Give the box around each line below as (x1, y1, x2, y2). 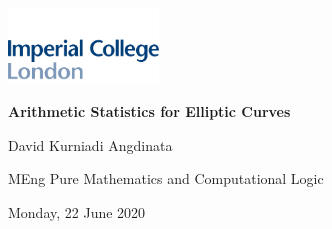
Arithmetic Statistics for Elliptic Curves (8, 101, 291, 122)
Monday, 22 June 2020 (8, 201, 146, 222)
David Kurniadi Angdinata (8, 134, 173, 155)
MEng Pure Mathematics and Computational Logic (8, 168, 324, 189)
